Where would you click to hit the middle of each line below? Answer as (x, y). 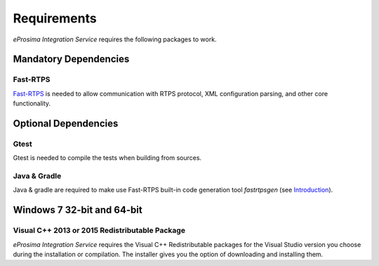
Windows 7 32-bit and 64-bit (78, 210)
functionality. (32, 104)
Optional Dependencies (66, 123)
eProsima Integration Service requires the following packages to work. (115, 39)
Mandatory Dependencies (71, 59)
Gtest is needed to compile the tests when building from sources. (107, 158)
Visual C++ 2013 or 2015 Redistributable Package (99, 230)
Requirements (55, 18)
